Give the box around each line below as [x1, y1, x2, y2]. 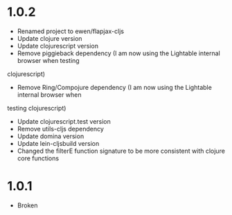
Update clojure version [17, 34, 82, 42]
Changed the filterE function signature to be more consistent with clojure [17, 147, 225, 155]
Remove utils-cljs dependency [17, 124, 104, 133]
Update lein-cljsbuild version [17, 139, 100, 147]
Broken [17, 201, 38, 209]
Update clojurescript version [17, 41, 99, 50]
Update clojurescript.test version [17, 117, 111, 125]
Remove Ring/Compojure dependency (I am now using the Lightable [17, 83, 213, 91]
